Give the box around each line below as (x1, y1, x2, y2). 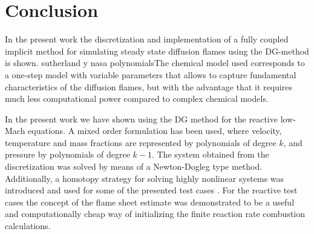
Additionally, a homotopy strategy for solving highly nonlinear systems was (5, 172, 284, 184)
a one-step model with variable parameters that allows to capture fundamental (5, 68, 296, 81)
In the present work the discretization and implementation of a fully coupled (5, 33, 289, 45)
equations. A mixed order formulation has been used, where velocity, (28, 124, 282, 137)
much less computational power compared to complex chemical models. (5, 92, 269, 105)
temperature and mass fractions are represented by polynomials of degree (5, 136, 276, 149)
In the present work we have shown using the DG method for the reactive (5, 112, 278, 125)
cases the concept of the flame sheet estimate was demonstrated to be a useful (5, 195, 295, 208)
